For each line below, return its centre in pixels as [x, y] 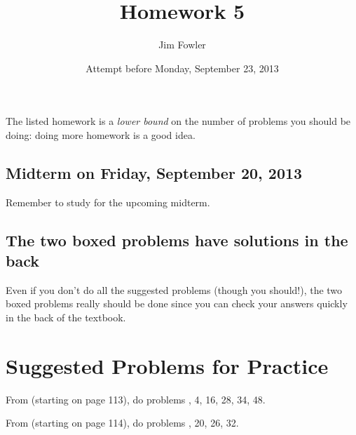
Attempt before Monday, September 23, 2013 [182, 68]
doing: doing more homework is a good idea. [101, 134]
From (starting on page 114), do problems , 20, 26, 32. [122, 423]
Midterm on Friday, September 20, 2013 [154, 172]
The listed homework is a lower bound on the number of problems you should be [178, 121]
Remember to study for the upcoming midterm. [108, 202]
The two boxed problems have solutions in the [177, 240]
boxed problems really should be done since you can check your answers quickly [177, 303]
